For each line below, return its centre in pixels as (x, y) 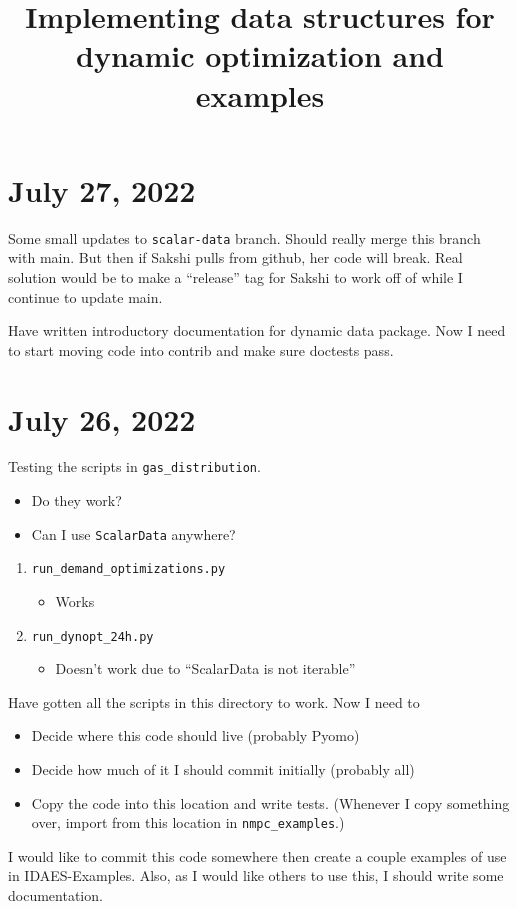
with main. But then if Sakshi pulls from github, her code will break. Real (235, 257)
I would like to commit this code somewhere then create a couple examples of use (257, 855)
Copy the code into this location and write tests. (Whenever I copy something (270, 802)
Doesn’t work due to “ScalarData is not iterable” (205, 668)
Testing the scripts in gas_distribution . (134, 466)
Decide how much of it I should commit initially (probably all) (223, 769)
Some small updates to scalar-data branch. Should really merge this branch (244, 237)
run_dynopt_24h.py (92, 636)
